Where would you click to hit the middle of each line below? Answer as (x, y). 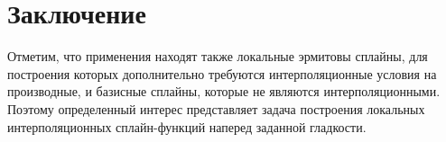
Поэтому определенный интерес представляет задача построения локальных (216, 108)
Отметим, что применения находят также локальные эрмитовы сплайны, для (218, 56)
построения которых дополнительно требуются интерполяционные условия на (222, 73)
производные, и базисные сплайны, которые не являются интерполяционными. (224, 91)
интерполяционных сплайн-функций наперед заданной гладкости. (187, 126)
